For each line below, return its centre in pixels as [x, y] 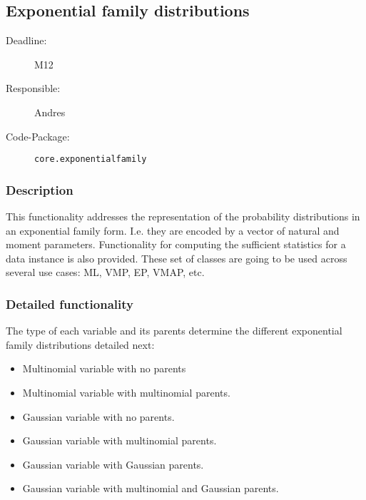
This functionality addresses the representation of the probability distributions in [183, 216]
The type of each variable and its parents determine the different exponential [174, 331]
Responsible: [33, 88]
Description [40, 189]
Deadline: [26, 40]
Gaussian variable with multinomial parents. [120, 440]
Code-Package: [38, 136]
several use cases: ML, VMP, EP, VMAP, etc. [105, 272]
